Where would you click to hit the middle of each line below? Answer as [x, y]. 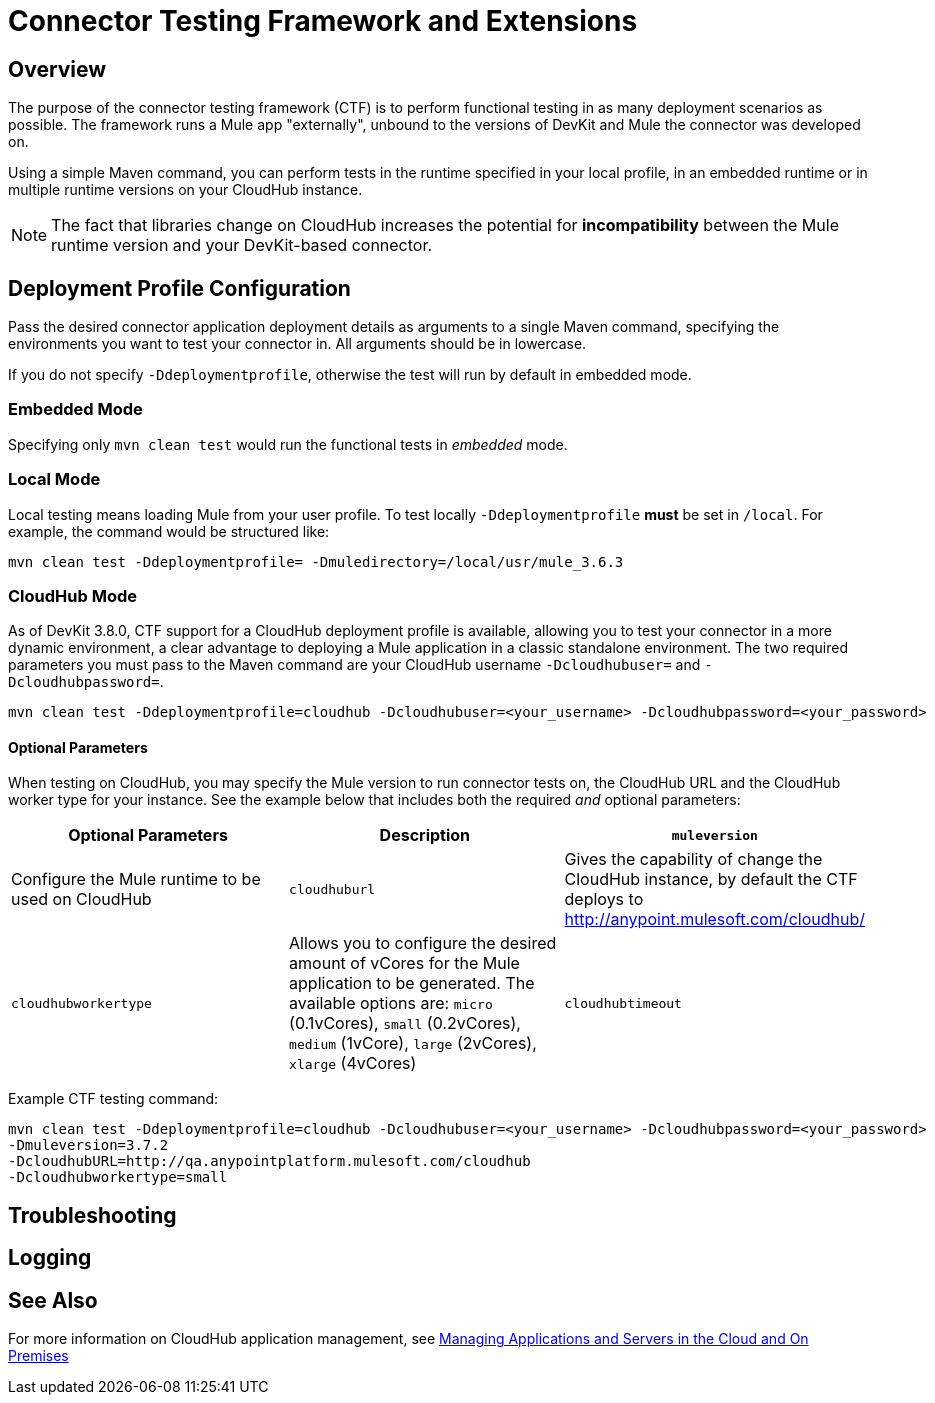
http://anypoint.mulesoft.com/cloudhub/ [714, 919]
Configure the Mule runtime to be [136, 879]
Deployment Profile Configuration [179, 288]
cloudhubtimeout [623, 1003]
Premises [38, 1356]
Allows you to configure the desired [423, 943]
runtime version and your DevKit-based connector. [242, 245]
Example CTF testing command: [113, 1099]
